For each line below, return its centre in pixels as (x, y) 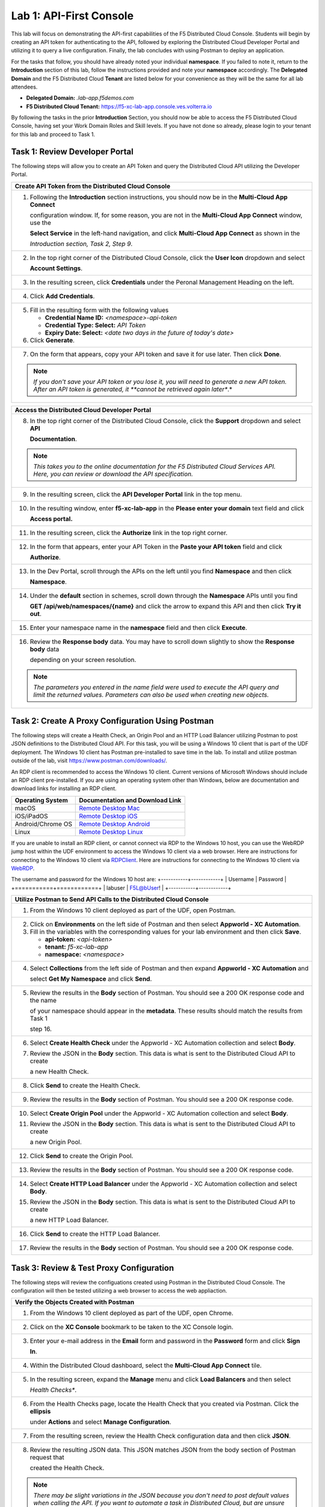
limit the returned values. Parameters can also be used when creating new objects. (151, 694)
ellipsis (40, 1412)
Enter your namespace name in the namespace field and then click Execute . (138, 628)
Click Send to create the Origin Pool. (82, 1156)
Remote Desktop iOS (108, 816)
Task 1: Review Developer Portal (72, 152)
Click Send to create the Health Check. (85, 1086)
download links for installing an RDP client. (64, 788)
